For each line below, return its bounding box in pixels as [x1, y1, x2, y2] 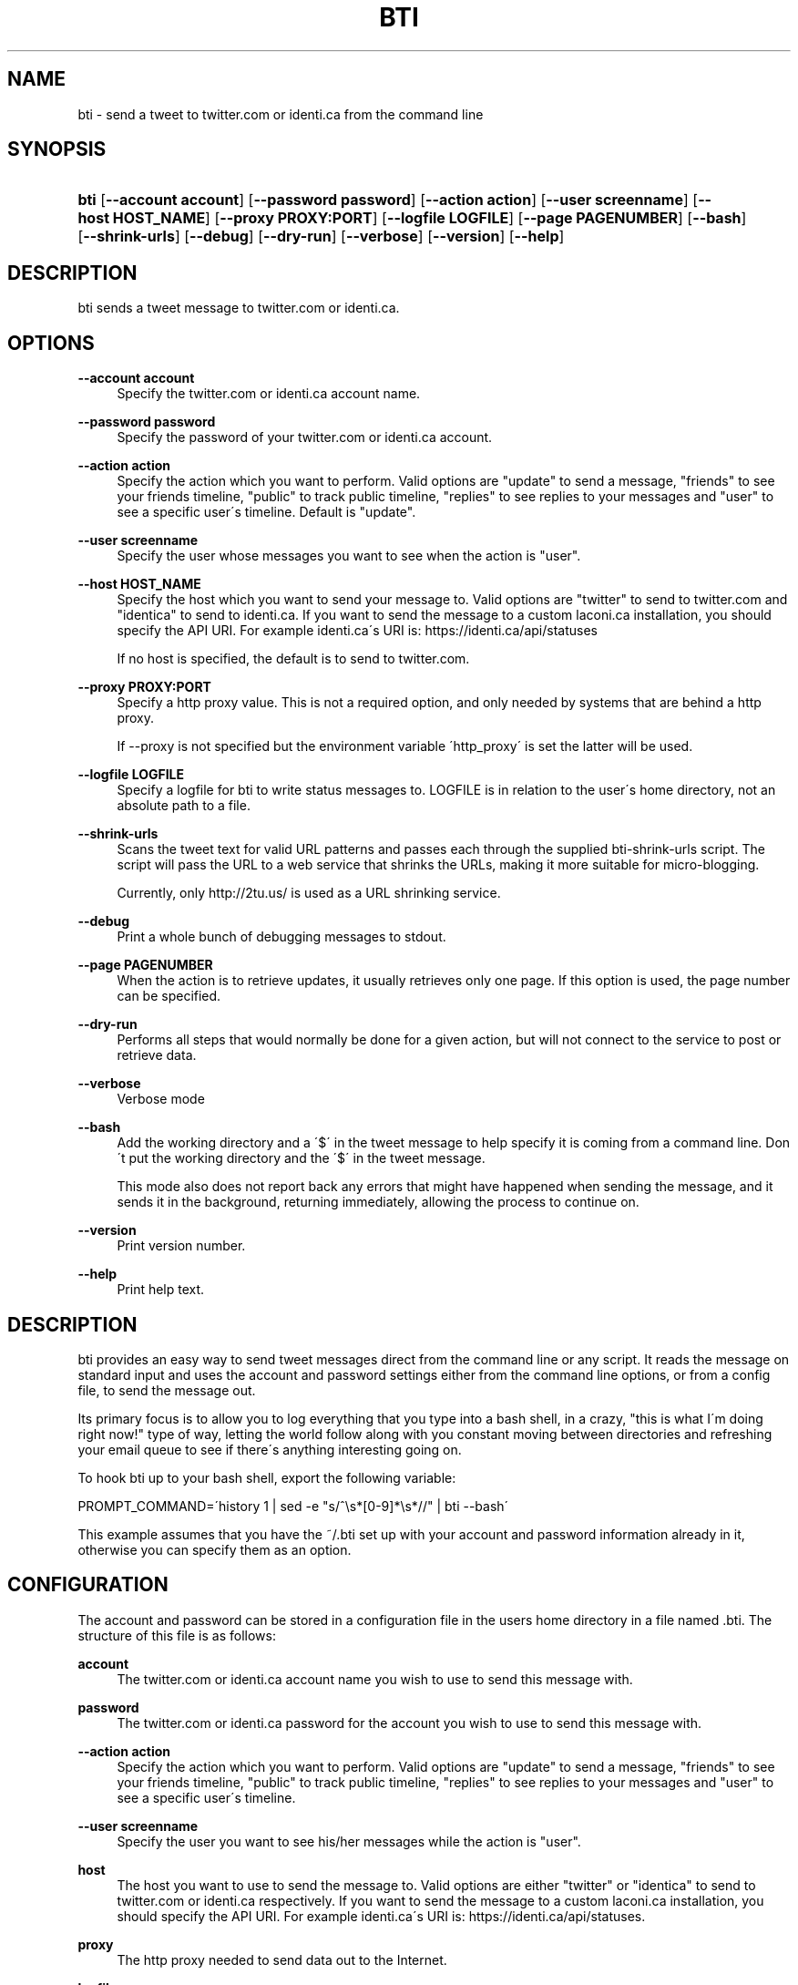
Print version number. [117, 1238, 246, 1254]
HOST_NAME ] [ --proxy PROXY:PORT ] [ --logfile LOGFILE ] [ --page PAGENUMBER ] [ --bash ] [112, 209, 747, 228]
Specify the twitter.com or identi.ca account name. [117, 386, 421, 402]
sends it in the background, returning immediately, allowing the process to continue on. [117, 1194, 639, 1210]
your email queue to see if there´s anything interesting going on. [77, 1441, 462, 1457]
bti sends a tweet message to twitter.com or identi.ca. [77, 300, 400, 316]
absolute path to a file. [117, 797, 251, 814]
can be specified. [117, 988, 221, 1004]
